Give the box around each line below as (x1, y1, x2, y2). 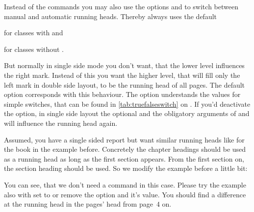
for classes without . (4, 44, 64, 54)
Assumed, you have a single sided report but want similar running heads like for (4, 134, 245, 144)
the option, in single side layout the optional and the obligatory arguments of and (4, 108, 250, 118)
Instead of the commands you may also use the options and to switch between (4, 1, 238, 11)
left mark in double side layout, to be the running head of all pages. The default (4, 79, 245, 90)
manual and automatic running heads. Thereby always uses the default (4, 11, 217, 21)
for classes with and (4, 27, 63, 38)
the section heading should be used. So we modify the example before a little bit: (4, 163, 248, 173)
